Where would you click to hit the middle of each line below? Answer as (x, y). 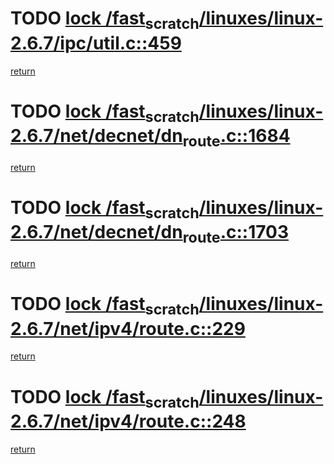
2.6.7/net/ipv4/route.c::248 (128, 421)
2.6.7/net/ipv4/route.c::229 (128, 328)
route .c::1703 (236, 234)
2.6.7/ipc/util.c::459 (96, 43)
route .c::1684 (236, 138)
